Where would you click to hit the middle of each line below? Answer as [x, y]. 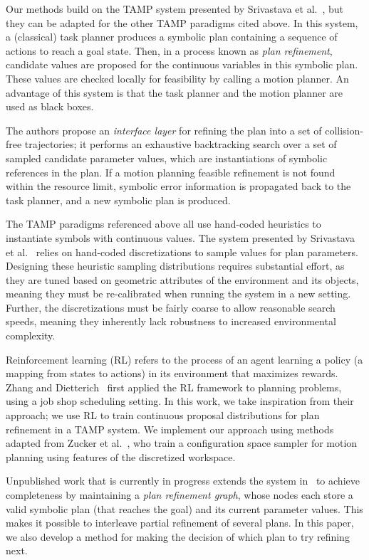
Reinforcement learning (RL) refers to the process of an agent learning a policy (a [184, 359]
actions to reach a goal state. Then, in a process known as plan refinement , [169, 50]
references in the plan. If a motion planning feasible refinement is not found [171, 172]
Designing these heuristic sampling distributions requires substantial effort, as [175, 266]
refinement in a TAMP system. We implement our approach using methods [170, 429]
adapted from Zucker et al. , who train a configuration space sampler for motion [182, 443]
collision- [344, 130]
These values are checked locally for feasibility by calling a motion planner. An [177, 78]
